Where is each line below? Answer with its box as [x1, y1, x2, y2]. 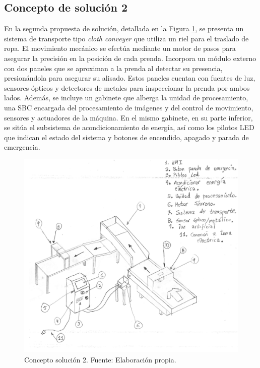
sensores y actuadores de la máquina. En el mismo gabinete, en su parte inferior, [4, 112, 253, 122]
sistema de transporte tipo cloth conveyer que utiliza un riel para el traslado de [4, 33, 249, 43]
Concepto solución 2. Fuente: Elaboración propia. [24, 354, 176, 364]
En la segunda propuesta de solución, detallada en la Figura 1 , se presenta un [4, 23, 244, 34]
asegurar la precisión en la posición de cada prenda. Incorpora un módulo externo [4, 52, 256, 63]
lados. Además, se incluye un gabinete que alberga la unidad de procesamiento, [4, 92, 248, 103]
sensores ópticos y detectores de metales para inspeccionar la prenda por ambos [4, 82, 250, 93]
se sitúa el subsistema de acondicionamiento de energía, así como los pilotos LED [4, 122, 254, 133]
